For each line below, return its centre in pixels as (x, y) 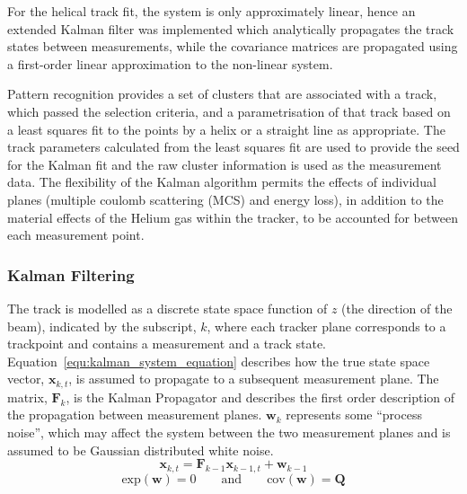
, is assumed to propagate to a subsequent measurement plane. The (254, 379)
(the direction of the (397, 308)
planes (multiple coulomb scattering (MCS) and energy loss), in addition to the (225, 199)
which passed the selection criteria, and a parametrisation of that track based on (229, 111)
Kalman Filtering (71, 274)
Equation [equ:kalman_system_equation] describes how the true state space (219, 361)
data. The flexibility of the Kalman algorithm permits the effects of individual (222, 182)
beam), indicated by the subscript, (102, 326)
